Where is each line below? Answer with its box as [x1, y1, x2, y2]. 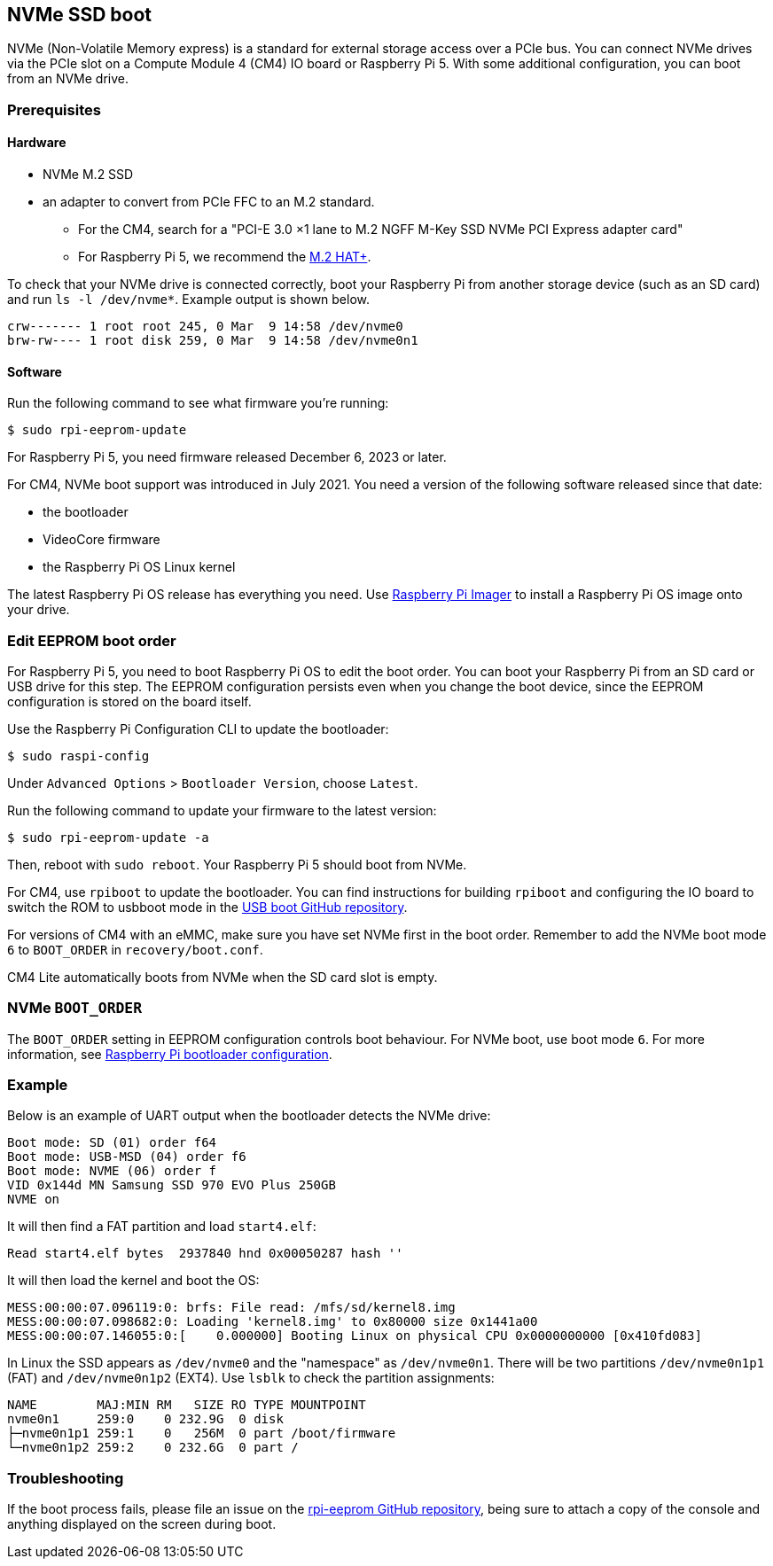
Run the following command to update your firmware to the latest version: [7, 802, 437, 818]
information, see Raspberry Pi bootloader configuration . [7, 1046, 332, 1062]
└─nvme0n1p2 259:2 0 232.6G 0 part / [7, 1440, 299, 1455]
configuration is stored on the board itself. [7, 693, 252, 709]
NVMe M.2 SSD [43, 167, 134, 183]
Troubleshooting [7, 1469, 124, 1487]
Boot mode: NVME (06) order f [7, 1164, 217, 1179]
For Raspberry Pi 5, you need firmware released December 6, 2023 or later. [7, 449, 447, 465]
